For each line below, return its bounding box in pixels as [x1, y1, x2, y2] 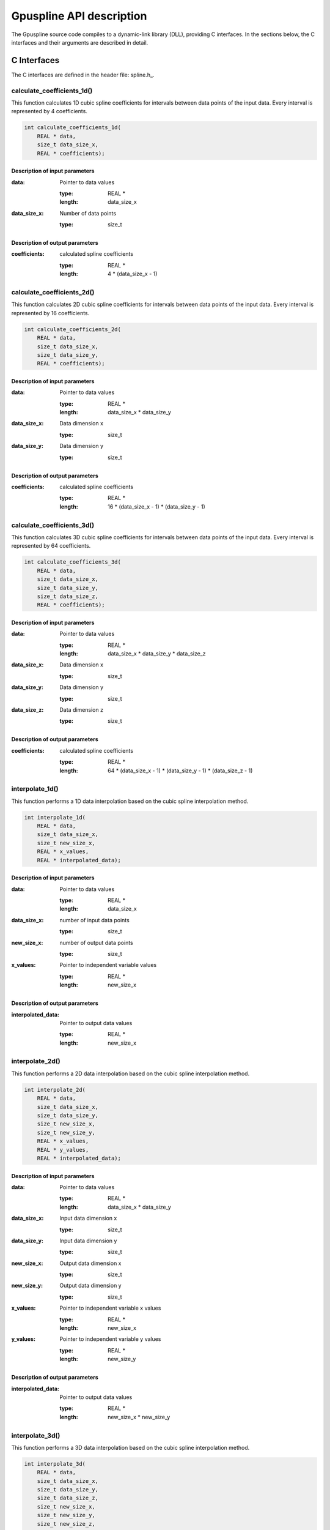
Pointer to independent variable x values [59, 1304, 161, 1312]
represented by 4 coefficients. [11, 108, 88, 115]
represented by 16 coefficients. [11, 309, 90, 316]
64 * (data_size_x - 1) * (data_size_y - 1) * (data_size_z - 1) [108, 767, 253, 774]
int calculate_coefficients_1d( [24, 124, 122, 131]
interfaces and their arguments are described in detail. [11, 39, 148, 46]
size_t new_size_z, [37, 1520, 96, 1527]
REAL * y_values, [37, 1146, 89, 1153]
